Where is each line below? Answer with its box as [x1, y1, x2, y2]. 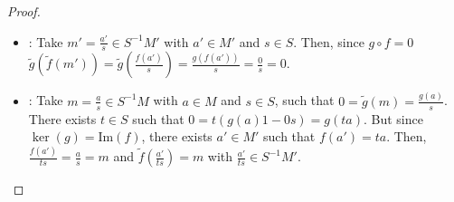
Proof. [7, 2, 41, 20]
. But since [363, 109, 423, 128]
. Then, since [293, 32, 364, 51]
